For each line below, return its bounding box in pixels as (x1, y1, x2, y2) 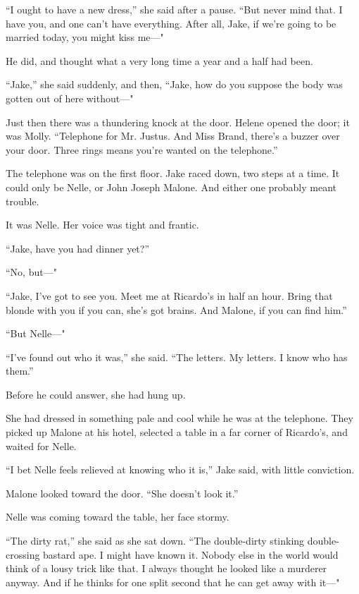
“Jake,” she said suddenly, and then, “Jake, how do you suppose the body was (6, 77, 343, 92)
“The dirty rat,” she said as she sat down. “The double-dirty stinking (6, 533, 305, 548)
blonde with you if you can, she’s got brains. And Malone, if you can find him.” (6, 302, 347, 317)
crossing (6, 547, 40, 562)
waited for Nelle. (6, 438, 77, 453)
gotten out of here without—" (6, 90, 134, 105)
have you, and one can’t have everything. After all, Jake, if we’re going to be (6, 16, 336, 30)
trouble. (6, 193, 39, 208)
